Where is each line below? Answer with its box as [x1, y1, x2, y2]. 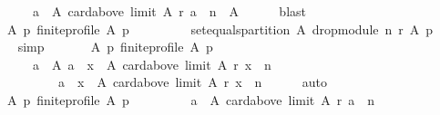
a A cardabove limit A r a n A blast [32, 2, 307, 20]
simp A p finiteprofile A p [17, 37, 213, 56]
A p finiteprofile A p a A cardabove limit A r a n [6, 90, 375, 109]
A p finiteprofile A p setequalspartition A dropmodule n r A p [6, 19, 434, 38]
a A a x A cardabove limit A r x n [32, 54, 271, 73]
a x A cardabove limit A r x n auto [57, 72, 327, 91]
